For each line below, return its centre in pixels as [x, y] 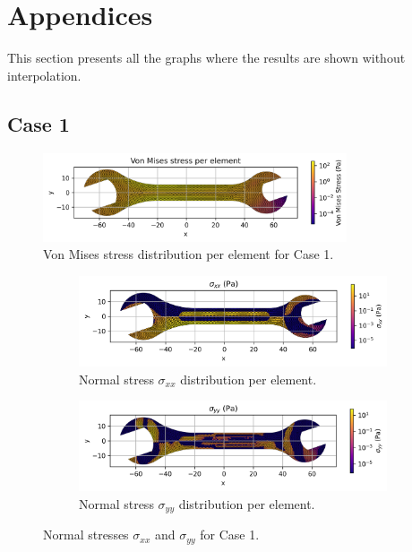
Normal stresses [86, 535]
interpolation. [44, 75]
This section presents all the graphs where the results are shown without [206, 58]
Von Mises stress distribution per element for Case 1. [189, 254]
